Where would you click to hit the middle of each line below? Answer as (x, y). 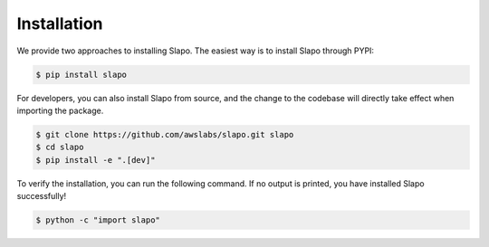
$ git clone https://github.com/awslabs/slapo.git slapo (165, 134)
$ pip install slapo (81, 74)
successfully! (42, 196)
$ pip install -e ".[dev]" (96, 160)
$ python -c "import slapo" (98, 220)
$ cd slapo (60, 147)
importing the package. (60, 110)
